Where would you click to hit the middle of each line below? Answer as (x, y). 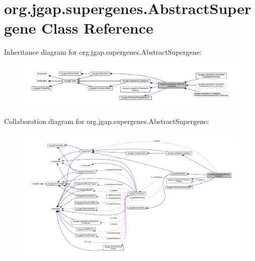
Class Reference (97, 28)
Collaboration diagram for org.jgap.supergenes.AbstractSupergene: (107, 121)
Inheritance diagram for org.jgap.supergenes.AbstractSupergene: (103, 52)
